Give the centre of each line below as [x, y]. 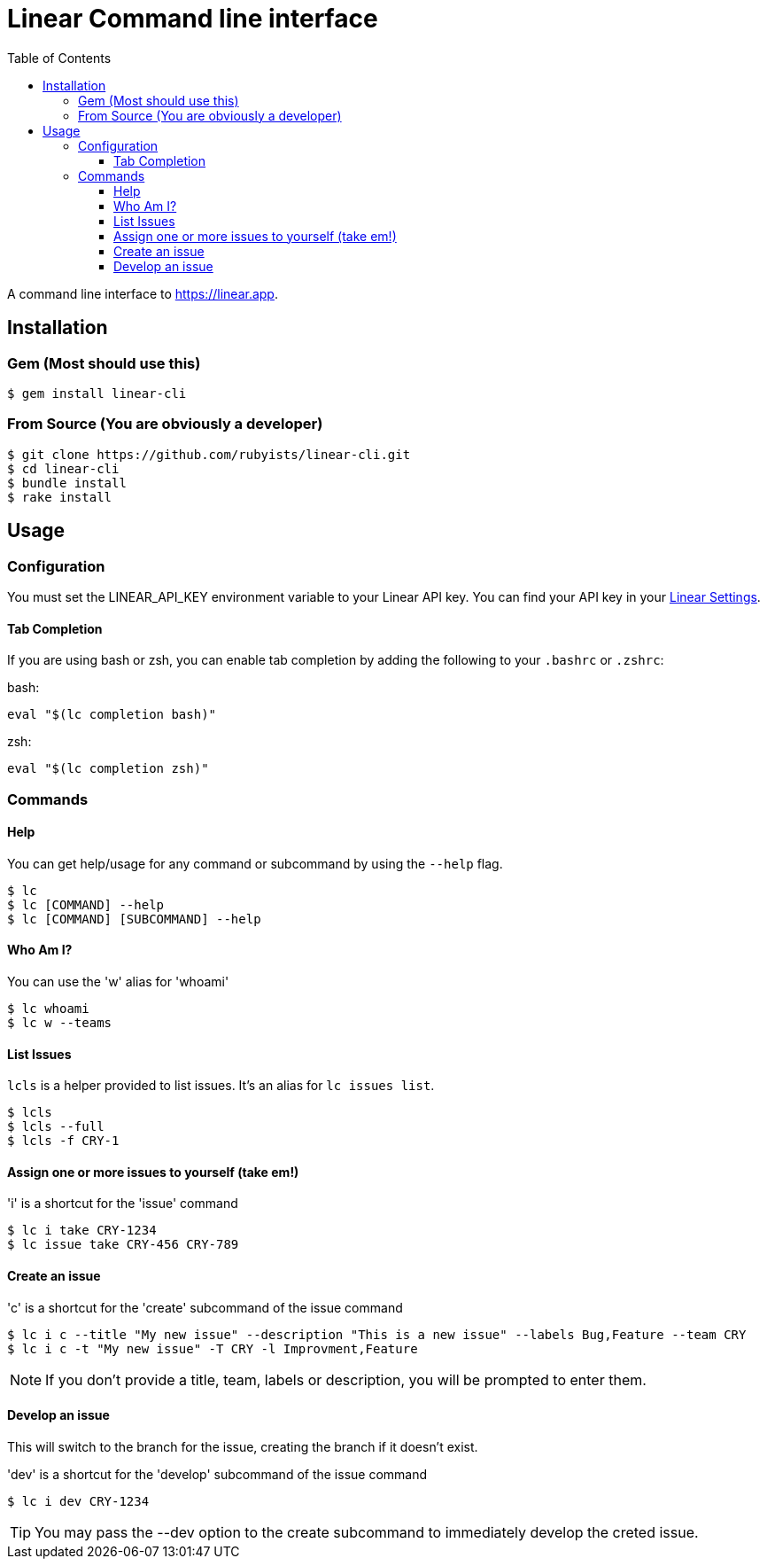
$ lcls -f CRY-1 [63, 1141]
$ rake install [60, 497]
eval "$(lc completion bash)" [112, 715]
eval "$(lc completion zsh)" [108, 769]
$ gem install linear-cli [97, 393]
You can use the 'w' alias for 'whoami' [118, 981]
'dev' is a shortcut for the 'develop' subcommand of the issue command [217, 1474]
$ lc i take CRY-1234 [82, 1231]
